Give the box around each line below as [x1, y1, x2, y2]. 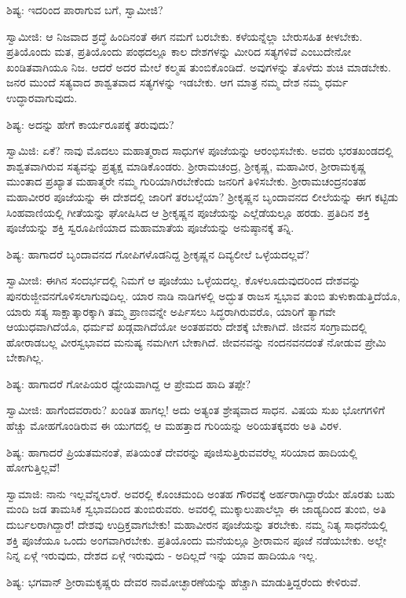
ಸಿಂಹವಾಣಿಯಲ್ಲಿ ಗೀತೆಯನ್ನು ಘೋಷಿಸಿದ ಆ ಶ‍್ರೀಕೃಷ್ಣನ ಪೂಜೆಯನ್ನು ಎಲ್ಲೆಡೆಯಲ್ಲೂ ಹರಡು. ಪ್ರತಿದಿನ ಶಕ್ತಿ [6, 204, 370, 220]
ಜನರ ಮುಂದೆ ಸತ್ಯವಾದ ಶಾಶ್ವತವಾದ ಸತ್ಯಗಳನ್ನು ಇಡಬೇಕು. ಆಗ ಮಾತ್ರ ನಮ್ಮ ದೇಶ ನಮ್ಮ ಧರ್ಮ [6, 74, 349, 90]
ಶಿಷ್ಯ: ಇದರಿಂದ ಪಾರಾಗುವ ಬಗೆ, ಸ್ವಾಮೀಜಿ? [6, 2, 163, 17]
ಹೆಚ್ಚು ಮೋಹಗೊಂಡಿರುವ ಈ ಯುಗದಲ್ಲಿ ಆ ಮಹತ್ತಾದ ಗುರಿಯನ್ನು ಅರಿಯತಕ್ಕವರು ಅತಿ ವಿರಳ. [6, 417, 342, 434]
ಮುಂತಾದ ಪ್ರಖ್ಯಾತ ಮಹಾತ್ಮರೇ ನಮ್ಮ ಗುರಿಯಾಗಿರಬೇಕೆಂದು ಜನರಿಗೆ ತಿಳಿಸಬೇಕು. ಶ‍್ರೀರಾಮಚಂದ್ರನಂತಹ [6, 173, 367, 189]
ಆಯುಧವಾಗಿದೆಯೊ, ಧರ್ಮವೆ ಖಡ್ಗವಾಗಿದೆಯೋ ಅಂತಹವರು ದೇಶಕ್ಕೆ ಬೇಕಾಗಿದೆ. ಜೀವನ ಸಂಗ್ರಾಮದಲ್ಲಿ [6, 318, 367, 335]
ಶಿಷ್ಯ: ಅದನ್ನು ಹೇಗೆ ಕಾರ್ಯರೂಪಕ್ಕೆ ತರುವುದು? [6, 116, 174, 132]
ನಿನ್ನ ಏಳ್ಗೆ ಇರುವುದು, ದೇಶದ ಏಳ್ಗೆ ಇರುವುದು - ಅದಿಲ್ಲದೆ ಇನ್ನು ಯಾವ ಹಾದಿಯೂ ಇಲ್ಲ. [6, 547, 318, 563]
